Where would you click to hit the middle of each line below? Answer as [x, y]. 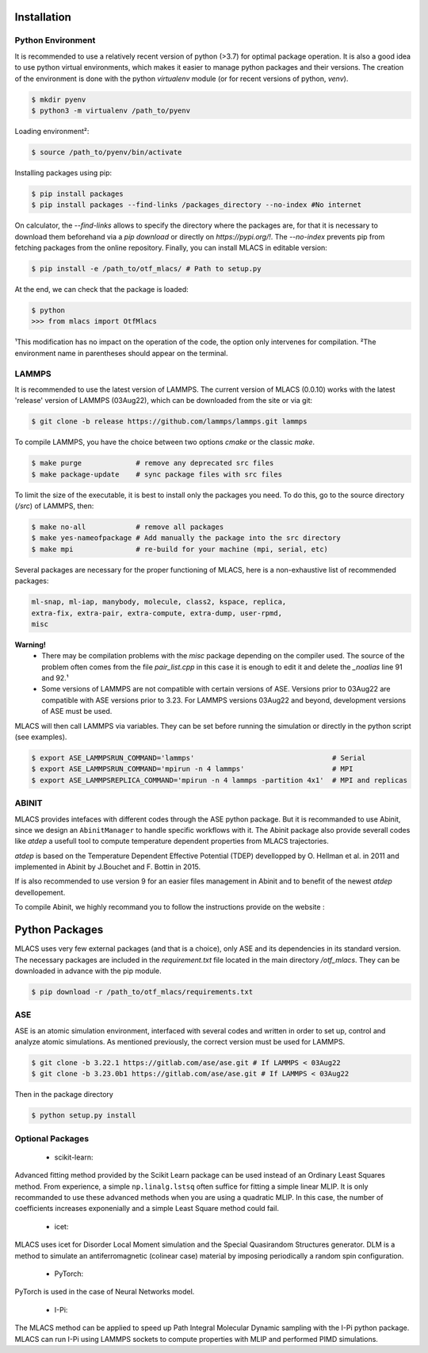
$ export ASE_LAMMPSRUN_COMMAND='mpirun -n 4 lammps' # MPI [192, 769]
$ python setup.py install [84, 1115]
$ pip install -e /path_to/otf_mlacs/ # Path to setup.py [146, 268]
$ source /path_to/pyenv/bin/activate [107, 152]
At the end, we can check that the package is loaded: [102, 289]
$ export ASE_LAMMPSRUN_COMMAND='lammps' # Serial [199, 758]
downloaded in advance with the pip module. [88, 971]
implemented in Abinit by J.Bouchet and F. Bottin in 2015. [108, 867]
